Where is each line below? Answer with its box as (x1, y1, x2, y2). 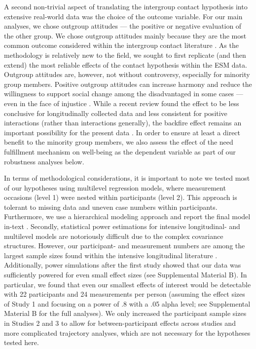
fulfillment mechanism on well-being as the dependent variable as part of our (4, 146, 236, 156)
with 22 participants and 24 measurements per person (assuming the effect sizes (4, 289, 245, 299)
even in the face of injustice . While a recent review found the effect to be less (4, 98, 239, 108)
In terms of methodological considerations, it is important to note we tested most (4, 173, 250, 183)
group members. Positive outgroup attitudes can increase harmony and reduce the (4, 78, 252, 89)
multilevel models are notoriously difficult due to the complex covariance (4, 231, 223, 241)
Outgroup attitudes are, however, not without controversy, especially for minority (4, 69, 250, 79)
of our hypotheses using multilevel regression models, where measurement (4, 182, 226, 193)
